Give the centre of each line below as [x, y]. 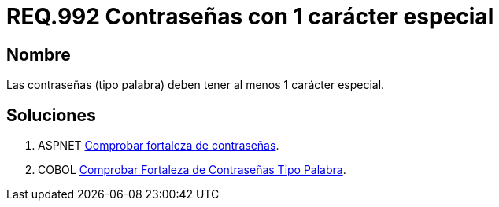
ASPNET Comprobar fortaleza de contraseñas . [159, 146]
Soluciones [51, 115]
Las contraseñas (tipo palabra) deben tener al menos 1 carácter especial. [196, 85]
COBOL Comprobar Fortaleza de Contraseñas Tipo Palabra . [192, 170]
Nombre [39, 54]
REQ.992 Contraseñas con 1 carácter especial [250, 17]
